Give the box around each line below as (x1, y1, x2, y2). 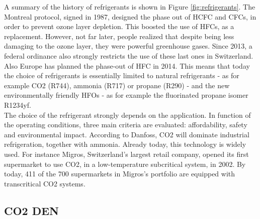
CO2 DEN (4, 202, 59, 218)
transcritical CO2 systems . (4, 178, 85, 188)
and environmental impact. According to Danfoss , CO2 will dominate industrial (4, 129, 249, 139)
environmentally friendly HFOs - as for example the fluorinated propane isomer (4, 90, 248, 100)
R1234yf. (4, 99, 31, 110)
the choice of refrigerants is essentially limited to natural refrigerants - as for (4, 70, 239, 81)
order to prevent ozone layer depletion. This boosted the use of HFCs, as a (4, 21, 234, 32)
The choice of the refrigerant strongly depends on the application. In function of (4, 109, 251, 120)
